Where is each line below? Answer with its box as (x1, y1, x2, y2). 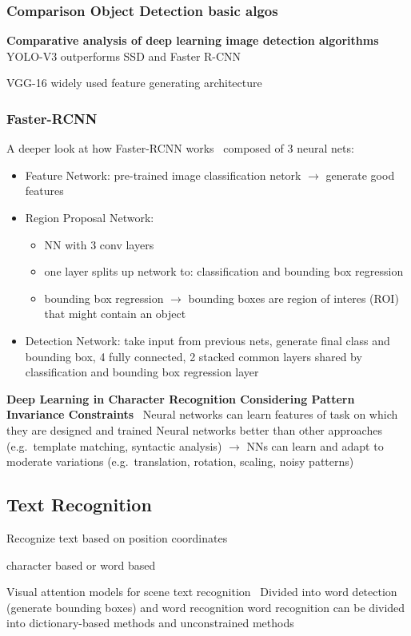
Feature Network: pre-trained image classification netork (25, 166, 301, 183)
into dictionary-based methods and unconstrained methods (6, 614, 294, 631)
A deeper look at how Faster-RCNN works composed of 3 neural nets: (6, 140, 354, 157)
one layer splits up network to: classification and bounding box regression (44, 263, 404, 280)
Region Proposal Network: (25, 209, 154, 225)
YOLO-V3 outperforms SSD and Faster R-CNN (6, 47, 241, 64)
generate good (325, 166, 395, 183)
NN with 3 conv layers (44, 236, 154, 252)
